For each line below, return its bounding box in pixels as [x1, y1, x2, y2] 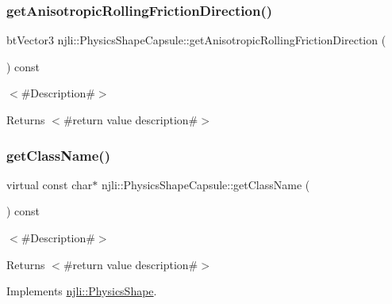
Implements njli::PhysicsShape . [6, 283, 157, 299]
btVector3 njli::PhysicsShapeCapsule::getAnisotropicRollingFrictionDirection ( [6, 32, 386, 48]
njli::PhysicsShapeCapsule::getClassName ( [101, 176, 310, 192]
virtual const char [6, 176, 93, 192]
